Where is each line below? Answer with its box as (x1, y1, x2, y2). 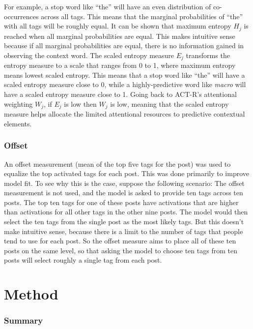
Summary (4, 314, 43, 327)
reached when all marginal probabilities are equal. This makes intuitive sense (4, 30, 235, 41)
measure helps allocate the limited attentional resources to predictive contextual (4, 109, 245, 119)
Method (4, 284, 58, 304)
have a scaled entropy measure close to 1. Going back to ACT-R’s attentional (4, 89, 237, 99)
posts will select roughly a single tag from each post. (4, 255, 162, 265)
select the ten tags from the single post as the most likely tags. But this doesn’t (4, 216, 244, 227)
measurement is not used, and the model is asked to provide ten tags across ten (4, 187, 243, 198)
